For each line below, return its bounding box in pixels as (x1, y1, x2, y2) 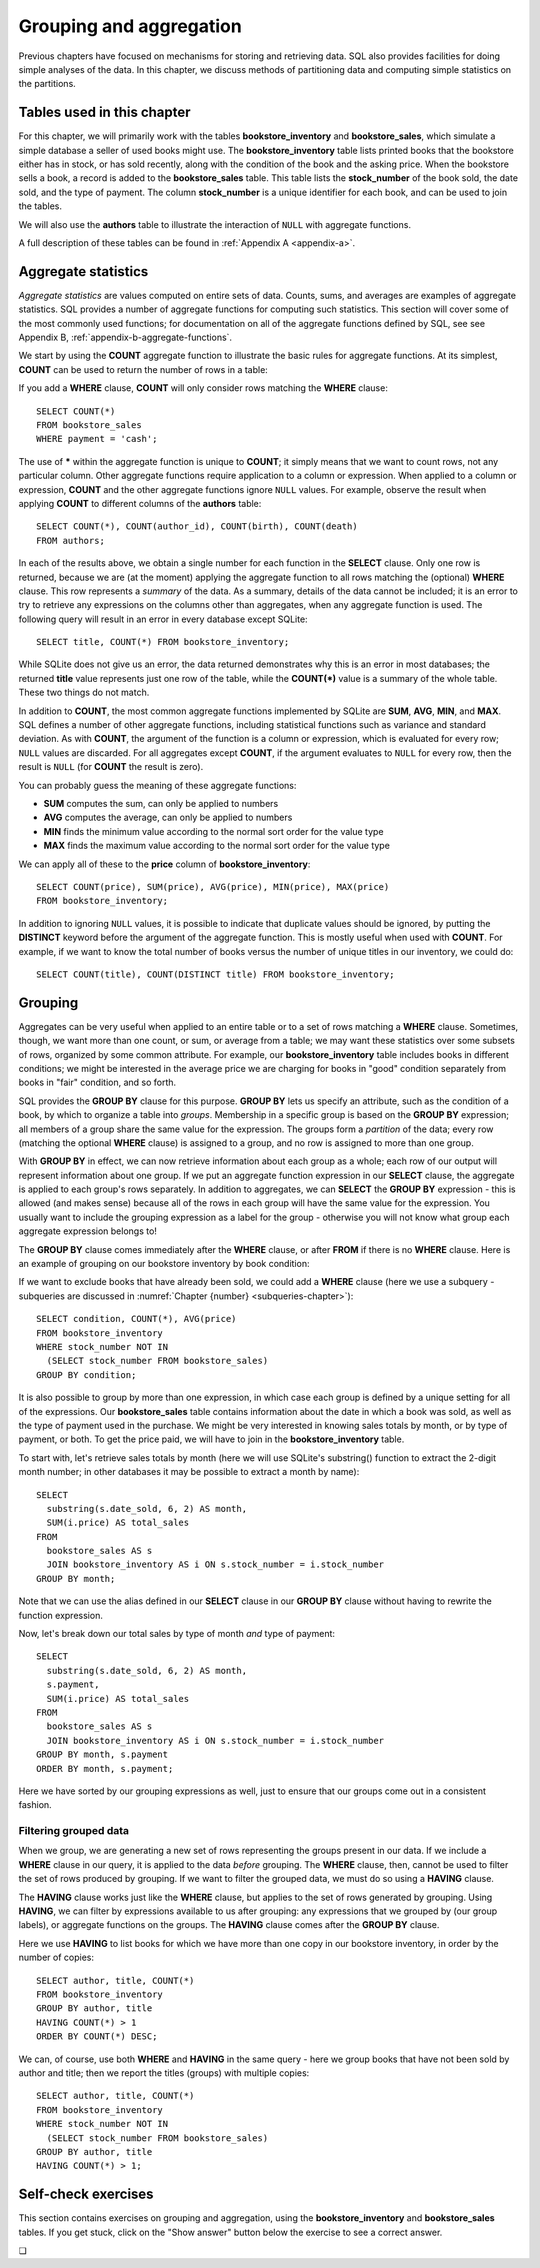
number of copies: (18, 1951, 95, 1964)
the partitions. (18, 78, 77, 90)
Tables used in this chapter (18, 104, 191, 121)
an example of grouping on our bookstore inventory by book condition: (18, 1258, 310, 1270)
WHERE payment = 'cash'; (36, 433, 158, 445)
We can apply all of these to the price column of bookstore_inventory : (18, 858, 311, 870)
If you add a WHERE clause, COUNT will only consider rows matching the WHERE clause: (18, 382, 389, 394)
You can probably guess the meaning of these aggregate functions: (18, 779, 297, 791)
